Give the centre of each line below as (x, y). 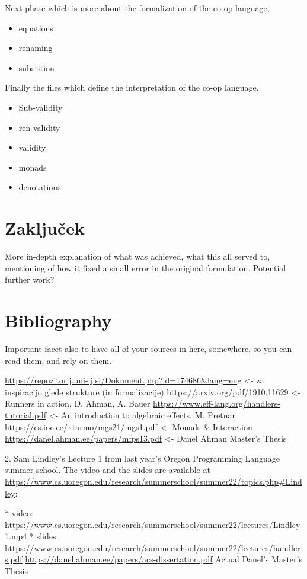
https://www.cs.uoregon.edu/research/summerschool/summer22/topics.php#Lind (153, 481)
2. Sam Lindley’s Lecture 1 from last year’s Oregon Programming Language (143, 458)
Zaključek (45, 228)
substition (36, 67)
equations (36, 28)
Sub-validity (41, 107)
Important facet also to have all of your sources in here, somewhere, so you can (148, 348)
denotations (40, 187)
